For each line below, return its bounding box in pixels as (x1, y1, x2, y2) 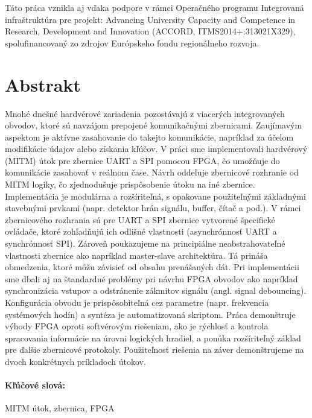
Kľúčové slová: (5, 379, 65, 391)
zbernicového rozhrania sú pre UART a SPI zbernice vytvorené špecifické (5, 213, 275, 226)
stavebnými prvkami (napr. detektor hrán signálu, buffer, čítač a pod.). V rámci (5, 201, 301, 214)
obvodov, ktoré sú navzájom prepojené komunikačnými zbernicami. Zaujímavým (5, 119, 302, 131)
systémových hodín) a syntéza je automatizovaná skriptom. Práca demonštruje (5, 308, 296, 320)
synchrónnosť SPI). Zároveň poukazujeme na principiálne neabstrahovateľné (5, 237, 285, 250)
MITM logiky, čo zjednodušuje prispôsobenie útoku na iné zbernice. (5, 178, 255, 191)
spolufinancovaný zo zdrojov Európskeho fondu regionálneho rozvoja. (5, 36, 259, 49)
